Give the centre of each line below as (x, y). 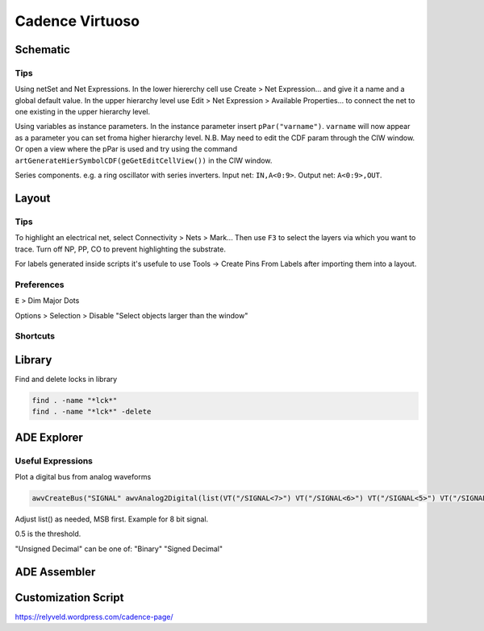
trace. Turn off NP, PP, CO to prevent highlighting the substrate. (120, 249)
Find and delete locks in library (66, 379)
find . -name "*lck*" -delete (92, 412)
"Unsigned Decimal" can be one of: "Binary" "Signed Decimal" (119, 549)
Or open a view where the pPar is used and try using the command (126, 149)
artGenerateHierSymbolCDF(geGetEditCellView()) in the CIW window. (144, 160)
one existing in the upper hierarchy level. (83, 112)
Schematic (42, 50)
